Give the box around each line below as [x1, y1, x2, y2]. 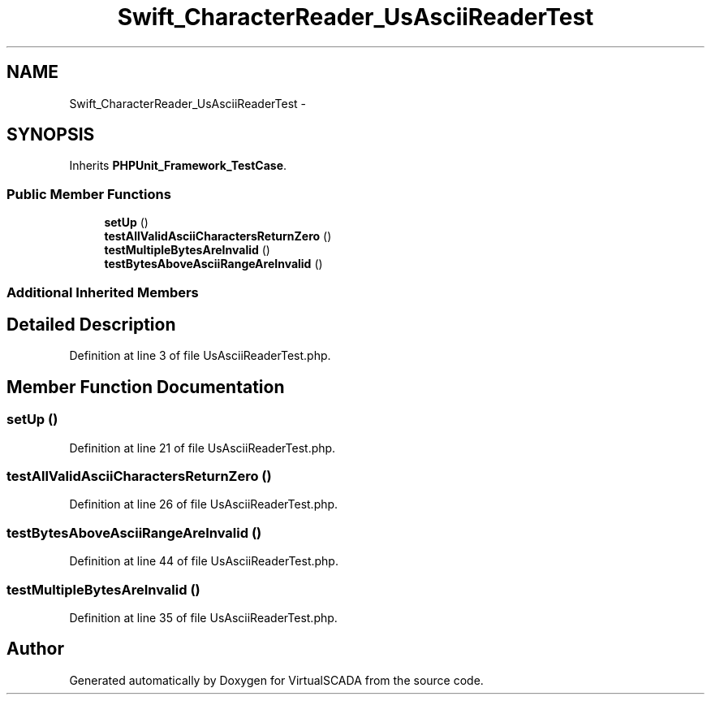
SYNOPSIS [6, 124, 95, 145]
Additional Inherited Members [6, 283, 199, 301]
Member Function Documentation [6, 376, 285, 397]
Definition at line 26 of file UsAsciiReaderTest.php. [69, 497, 338, 512]
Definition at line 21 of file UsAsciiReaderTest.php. [69, 440, 336, 455]
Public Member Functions [6, 185, 171, 202]
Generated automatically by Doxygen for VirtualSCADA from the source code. [69, 673, 484, 687]
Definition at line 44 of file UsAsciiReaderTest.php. [69, 554, 338, 569]
